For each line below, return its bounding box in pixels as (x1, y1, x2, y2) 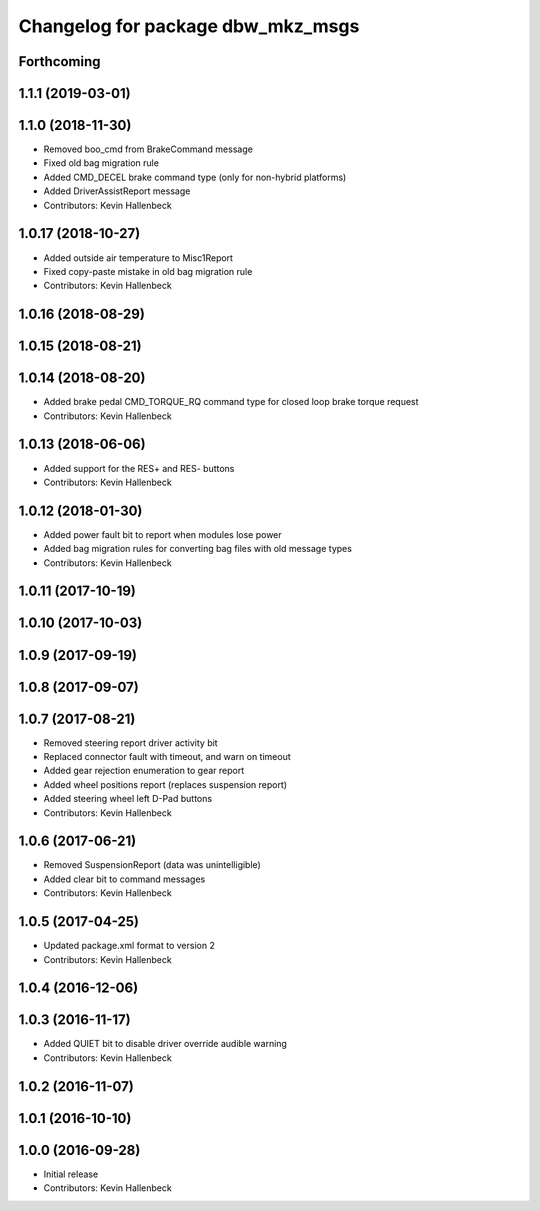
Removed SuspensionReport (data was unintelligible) (43, 859, 262, 871)
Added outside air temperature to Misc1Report (43, 251, 234, 264)
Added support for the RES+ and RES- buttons (43, 462, 235, 474)
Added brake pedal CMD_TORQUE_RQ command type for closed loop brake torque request (43, 396, 419, 408)
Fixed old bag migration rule (43, 157, 160, 169)
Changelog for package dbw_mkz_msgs (18, 15, 360, 37)
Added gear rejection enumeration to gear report (43, 765, 245, 777)
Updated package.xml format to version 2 (43, 940, 215, 952)
